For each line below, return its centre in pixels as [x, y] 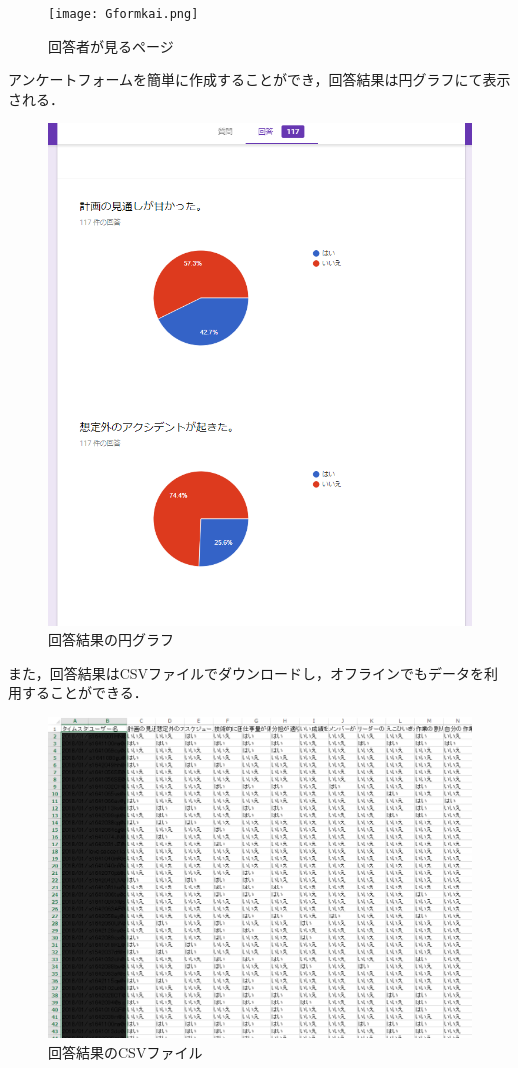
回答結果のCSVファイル [125, 1051]
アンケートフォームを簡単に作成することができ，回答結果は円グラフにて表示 [259, 79]
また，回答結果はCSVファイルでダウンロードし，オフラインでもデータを [246, 672]
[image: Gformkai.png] [123, 14]
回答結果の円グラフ [111, 639]
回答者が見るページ [111, 45]
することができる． [84, 692]
